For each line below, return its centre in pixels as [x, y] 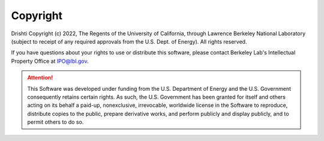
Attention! [40, 78]
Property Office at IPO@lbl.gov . [50, 61]
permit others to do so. [55, 122]
